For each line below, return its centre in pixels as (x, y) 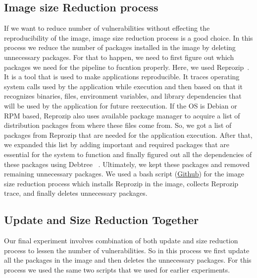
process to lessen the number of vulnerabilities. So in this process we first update (127, 250)
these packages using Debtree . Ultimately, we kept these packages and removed (127, 164)
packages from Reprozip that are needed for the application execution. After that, (128, 135)
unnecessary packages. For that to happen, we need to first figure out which (119, 57)
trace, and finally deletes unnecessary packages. (76, 193)
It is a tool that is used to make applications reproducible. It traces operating (122, 77)
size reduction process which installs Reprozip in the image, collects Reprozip (121, 183)
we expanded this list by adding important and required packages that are (117, 144)
